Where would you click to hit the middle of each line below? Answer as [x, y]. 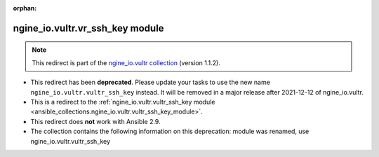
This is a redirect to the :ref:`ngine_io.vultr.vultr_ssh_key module [123, 102]
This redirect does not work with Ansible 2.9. [95, 121]
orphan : [25, 8]
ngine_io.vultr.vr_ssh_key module [88, 28]
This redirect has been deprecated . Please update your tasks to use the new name [150, 82]
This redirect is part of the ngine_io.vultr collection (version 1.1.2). [126, 62]
